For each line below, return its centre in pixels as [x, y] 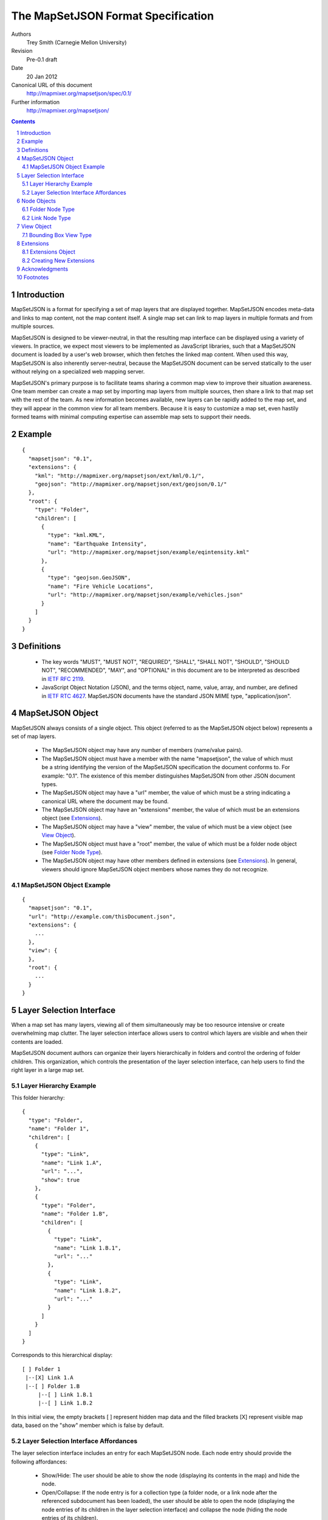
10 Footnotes [33, 277]
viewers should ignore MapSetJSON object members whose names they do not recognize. [155, 869]
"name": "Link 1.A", [72, 1162]
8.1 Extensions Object [49, 252]
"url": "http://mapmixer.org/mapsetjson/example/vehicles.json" [145, 595]
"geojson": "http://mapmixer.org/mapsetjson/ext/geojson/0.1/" [131, 484]
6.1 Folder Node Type [49, 209]
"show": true [60, 1180]
